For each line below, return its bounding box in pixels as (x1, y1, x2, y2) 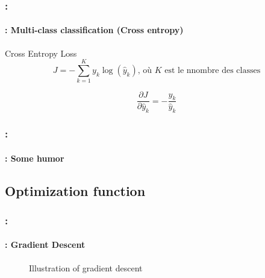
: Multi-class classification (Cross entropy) (5, 24, 184, 36)
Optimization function (5, 181, 146, 200)
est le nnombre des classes (164, 66, 261, 75)
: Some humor (5, 151, 64, 164)
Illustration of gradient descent (29, 261, 143, 274)
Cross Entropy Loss (5, 46, 77, 59)
